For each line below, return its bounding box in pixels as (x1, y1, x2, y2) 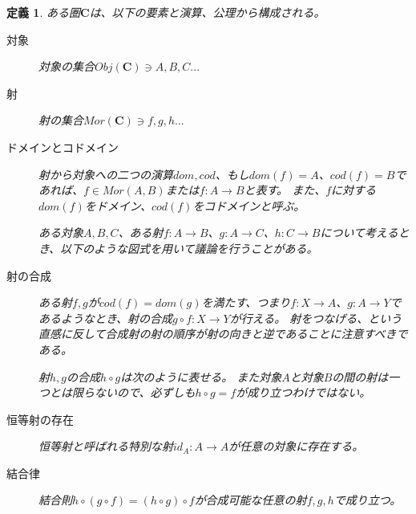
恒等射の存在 (6, 410, 74, 427)
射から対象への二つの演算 (38, 165, 173, 182)
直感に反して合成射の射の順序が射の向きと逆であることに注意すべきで (38, 325, 408, 342)
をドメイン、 (84, 197, 151, 214)
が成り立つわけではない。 (236, 384, 371, 401)
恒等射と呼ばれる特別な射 (38, 438, 173, 455)
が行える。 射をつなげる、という (229, 309, 402, 326)
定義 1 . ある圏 (6, 4, 80, 20)
